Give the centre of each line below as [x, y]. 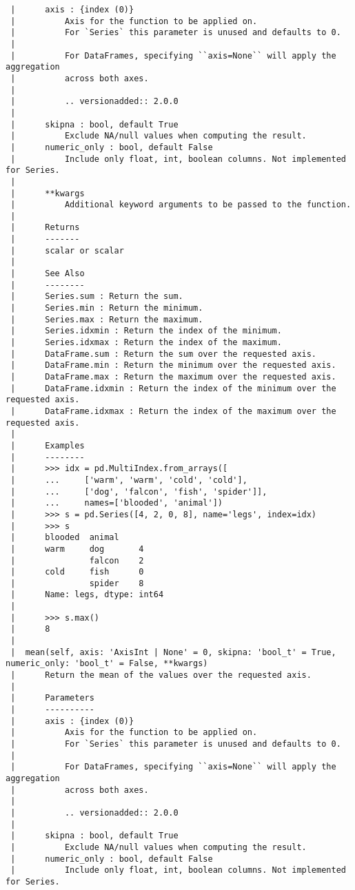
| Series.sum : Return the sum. [97, 297]
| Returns [45, 228]
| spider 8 [77, 583]
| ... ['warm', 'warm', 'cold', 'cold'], [129, 480]
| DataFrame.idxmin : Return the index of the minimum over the [173, 388]
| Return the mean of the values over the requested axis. [161, 675]
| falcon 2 [77, 560]
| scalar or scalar [67, 250]
